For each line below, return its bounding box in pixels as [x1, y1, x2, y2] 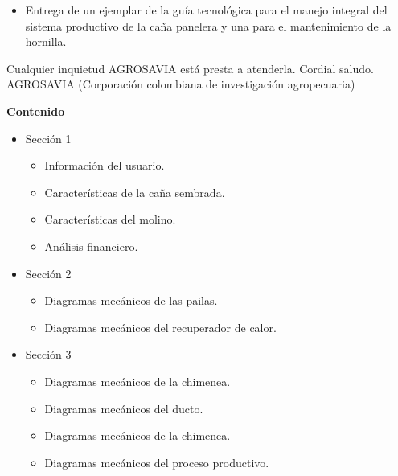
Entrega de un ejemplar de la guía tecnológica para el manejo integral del [25, 2, 388, 18]
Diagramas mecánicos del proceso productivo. [44, 453, 269, 470]
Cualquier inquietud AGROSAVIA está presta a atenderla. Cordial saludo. [6, 59, 374, 76]
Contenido [6, 102, 65, 119]
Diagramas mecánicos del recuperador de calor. [44, 318, 277, 335]
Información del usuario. [44, 157, 165, 174]
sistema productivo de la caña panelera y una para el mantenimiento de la [25, 17, 392, 34]
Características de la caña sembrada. [44, 183, 225, 200]
